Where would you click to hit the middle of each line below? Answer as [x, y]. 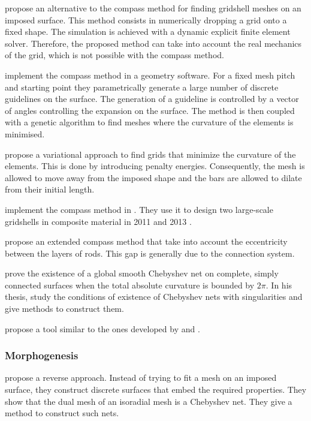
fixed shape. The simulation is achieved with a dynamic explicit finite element [148, 31]
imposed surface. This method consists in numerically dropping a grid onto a [146, 19]
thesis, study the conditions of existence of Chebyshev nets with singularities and [154, 297]
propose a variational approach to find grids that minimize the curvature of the [150, 154]
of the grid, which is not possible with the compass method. [114, 55]
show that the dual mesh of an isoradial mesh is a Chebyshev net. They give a [149, 401]
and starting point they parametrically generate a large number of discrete [142, 87]
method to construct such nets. [62, 413]
